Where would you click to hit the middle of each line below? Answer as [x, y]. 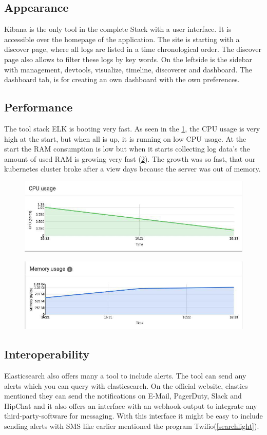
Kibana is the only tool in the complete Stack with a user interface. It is [118, 29]
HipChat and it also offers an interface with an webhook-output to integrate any [131, 405]
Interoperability [47, 354]
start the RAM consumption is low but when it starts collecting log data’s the [127, 149]
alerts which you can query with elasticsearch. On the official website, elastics [126, 385]
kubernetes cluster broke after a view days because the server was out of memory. [132, 169]
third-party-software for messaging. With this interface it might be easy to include [133, 416]
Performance [39, 107]
